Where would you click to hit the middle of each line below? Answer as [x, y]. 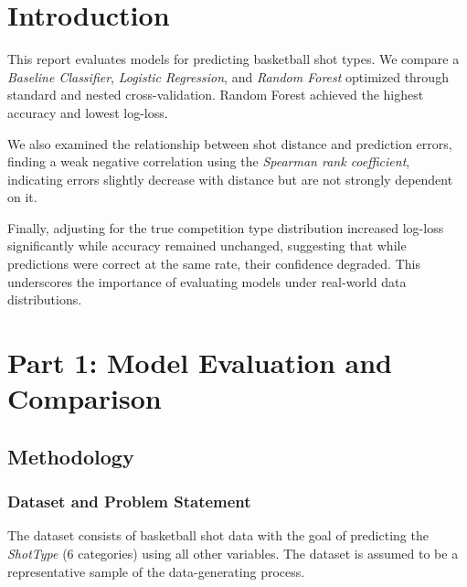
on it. [22, 197]
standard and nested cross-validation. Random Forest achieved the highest [216, 95]
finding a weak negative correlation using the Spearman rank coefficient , [209, 161]
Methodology [71, 456]
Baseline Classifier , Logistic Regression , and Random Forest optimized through [228, 76]
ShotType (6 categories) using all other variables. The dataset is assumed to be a [233, 553]
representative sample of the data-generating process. [156, 571]
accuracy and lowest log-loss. [88, 112]
